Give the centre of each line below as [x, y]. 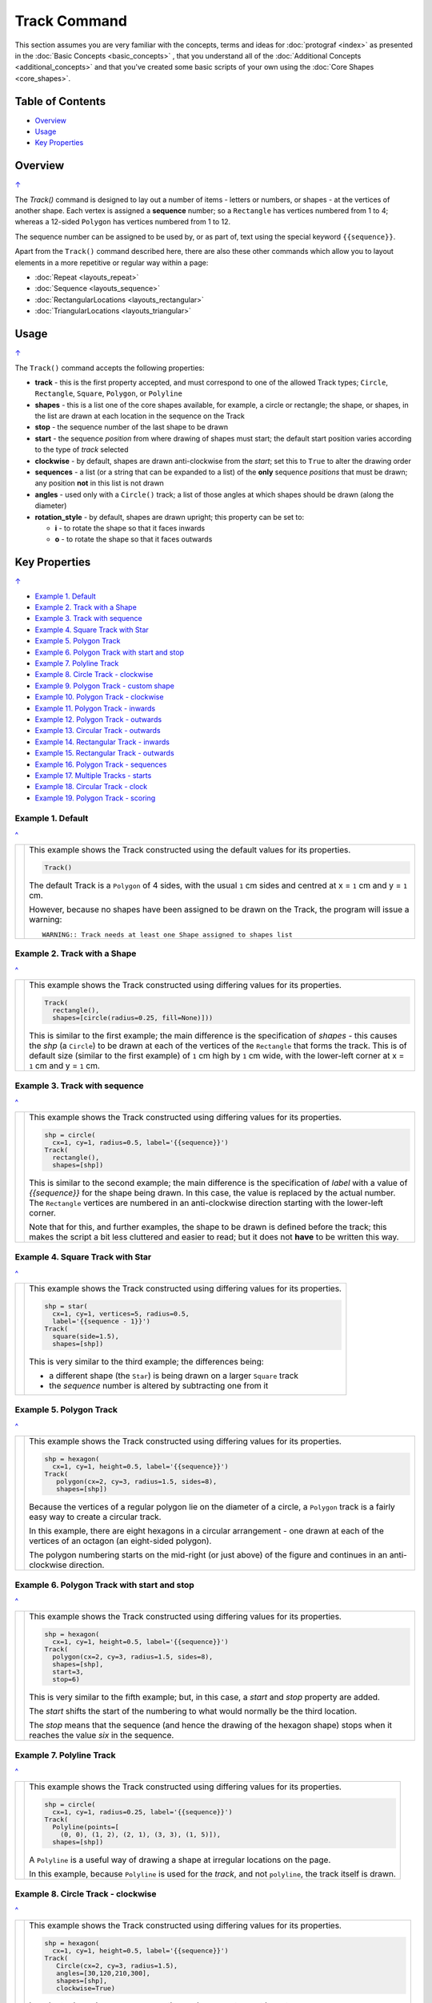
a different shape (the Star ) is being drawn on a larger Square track [174, 1376]
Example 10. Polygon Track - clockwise [99, 697]
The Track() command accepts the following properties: [110, 368]
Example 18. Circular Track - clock [91, 787]
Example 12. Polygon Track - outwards [98, 719]
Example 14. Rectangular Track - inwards [102, 742]
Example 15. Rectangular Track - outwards [105, 753]
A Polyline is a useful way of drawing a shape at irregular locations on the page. [180, 1860]
